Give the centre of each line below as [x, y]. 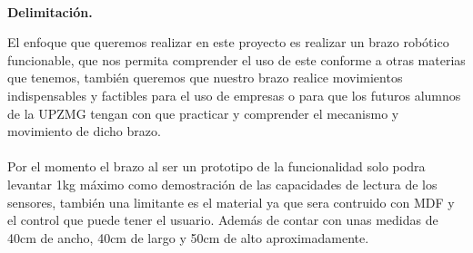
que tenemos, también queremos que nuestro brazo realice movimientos [205, 78]
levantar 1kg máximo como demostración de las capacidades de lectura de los [222, 184]
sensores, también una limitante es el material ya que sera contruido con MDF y [231, 202]
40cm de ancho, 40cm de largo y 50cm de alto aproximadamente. [188, 237]
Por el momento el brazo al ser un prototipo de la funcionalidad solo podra [216, 166]
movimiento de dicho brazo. [84, 131]
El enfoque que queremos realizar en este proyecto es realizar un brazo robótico [228, 42]
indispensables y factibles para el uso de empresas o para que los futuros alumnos [234, 95]
